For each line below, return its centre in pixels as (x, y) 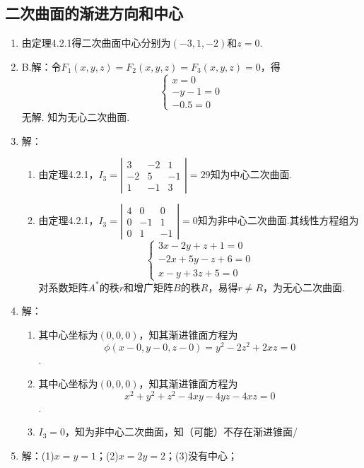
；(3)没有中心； (201, 456)
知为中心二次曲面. (251, 174)
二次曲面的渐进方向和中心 (94, 13)
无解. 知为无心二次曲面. (76, 116)
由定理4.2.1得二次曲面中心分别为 (96, 43)
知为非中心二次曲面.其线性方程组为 (278, 220)
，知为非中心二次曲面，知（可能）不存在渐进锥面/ (182, 432)
